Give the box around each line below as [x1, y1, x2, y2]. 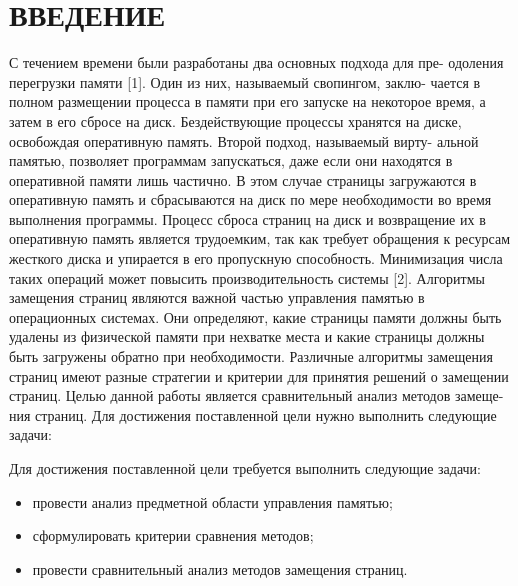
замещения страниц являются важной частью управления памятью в [9, 287, 425, 308]
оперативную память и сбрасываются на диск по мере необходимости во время [9, 189, 492, 210]
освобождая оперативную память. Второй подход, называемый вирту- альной [9, 130, 479, 151]
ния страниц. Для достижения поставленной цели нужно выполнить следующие [9, 404, 497, 425]
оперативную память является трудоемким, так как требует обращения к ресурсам [9, 228, 511, 249]
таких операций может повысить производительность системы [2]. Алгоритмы [9, 267, 485, 288]
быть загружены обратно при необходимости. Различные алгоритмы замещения [9, 346, 493, 367]
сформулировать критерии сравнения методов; [32, 525, 314, 546]
